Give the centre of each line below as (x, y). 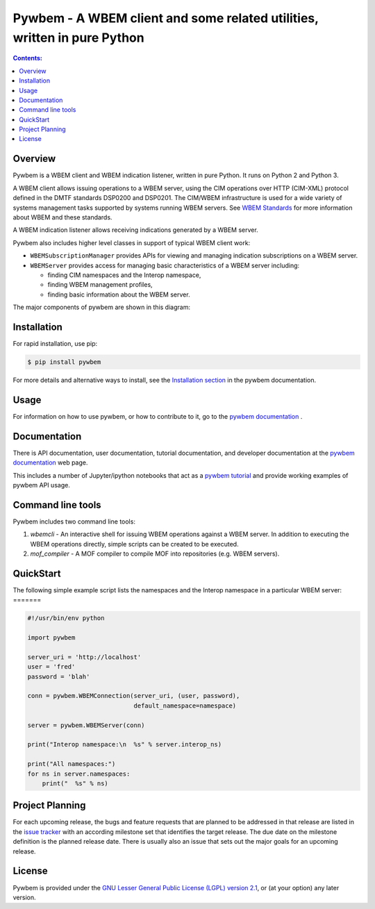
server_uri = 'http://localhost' (84, 657)
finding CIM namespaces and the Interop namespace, (124, 275)
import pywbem (51, 638)
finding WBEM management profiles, (100, 285)
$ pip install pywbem (64, 362)
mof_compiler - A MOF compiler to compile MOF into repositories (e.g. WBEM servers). (155, 553)
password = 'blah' (59, 676)
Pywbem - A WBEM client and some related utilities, (166, 18)
